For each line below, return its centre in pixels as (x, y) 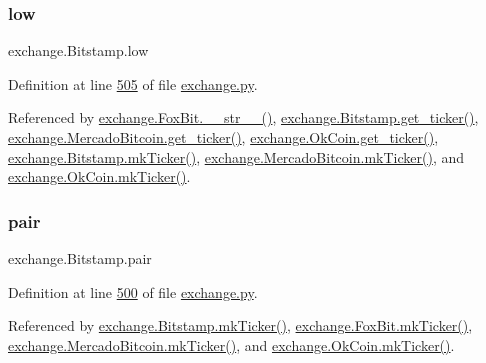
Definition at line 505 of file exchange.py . (133, 83)
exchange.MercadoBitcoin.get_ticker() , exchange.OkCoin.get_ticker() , (223, 137)
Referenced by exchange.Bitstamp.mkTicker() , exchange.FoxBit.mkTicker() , (240, 325)
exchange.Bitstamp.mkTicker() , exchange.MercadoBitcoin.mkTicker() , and (236, 156)
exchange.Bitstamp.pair (80, 258)
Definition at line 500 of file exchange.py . (133, 291)
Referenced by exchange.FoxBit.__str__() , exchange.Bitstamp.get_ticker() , (243, 117)
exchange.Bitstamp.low (78, 50)
